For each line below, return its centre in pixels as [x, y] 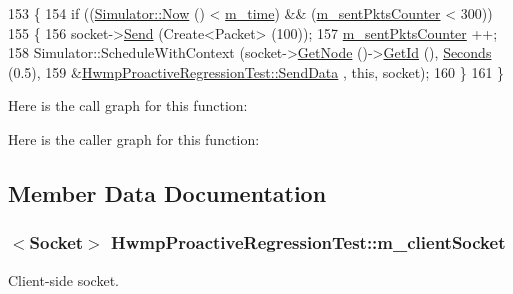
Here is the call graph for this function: [128, 105]
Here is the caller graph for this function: [134, 138]
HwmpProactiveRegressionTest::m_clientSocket [308, 242]
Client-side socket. [63, 279]
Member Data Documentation [167, 192]
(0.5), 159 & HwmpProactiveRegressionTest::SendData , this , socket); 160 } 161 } [256, 71]
